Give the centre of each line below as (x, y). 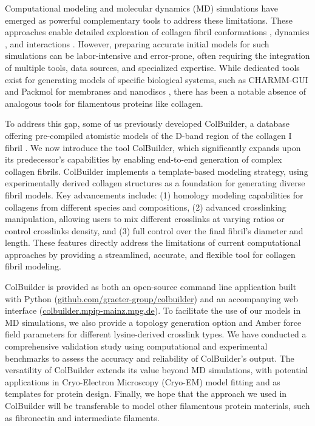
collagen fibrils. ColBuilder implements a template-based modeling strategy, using (157, 171)
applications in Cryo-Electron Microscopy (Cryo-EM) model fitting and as (143, 381)
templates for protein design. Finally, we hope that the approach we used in (146, 394)
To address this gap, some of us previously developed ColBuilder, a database (147, 123)
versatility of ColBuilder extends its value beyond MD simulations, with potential (157, 370)
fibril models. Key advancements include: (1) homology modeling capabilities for (154, 194)
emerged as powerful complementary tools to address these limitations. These (149, 20)
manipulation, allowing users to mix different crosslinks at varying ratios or (145, 219)
